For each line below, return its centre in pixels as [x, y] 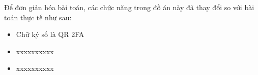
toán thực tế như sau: [38, 17]
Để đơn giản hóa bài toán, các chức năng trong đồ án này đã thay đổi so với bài [129, 7]
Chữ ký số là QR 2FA [50, 34]
